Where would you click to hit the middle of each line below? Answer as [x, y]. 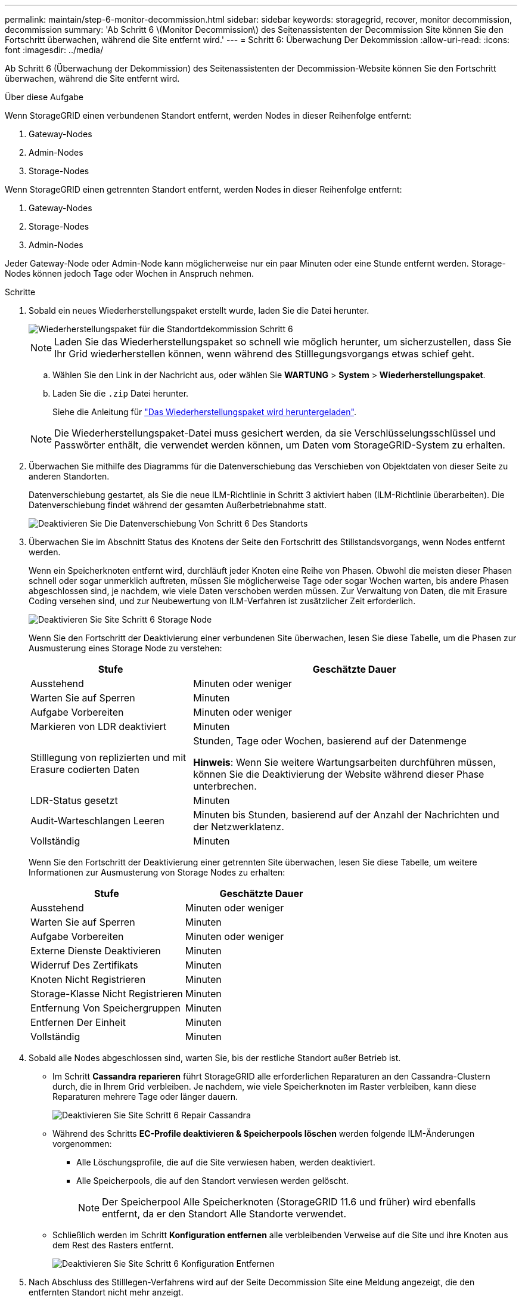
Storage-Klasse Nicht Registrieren [107, 994]
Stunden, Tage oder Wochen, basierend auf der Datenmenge [330, 741]
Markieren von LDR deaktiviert [99, 726]
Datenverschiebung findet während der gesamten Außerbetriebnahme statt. [178, 505]
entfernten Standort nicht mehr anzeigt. [106, 1292]
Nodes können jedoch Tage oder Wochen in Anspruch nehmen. [130, 273]
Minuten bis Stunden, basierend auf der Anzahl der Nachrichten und [346, 815]
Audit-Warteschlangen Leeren [97, 821]
